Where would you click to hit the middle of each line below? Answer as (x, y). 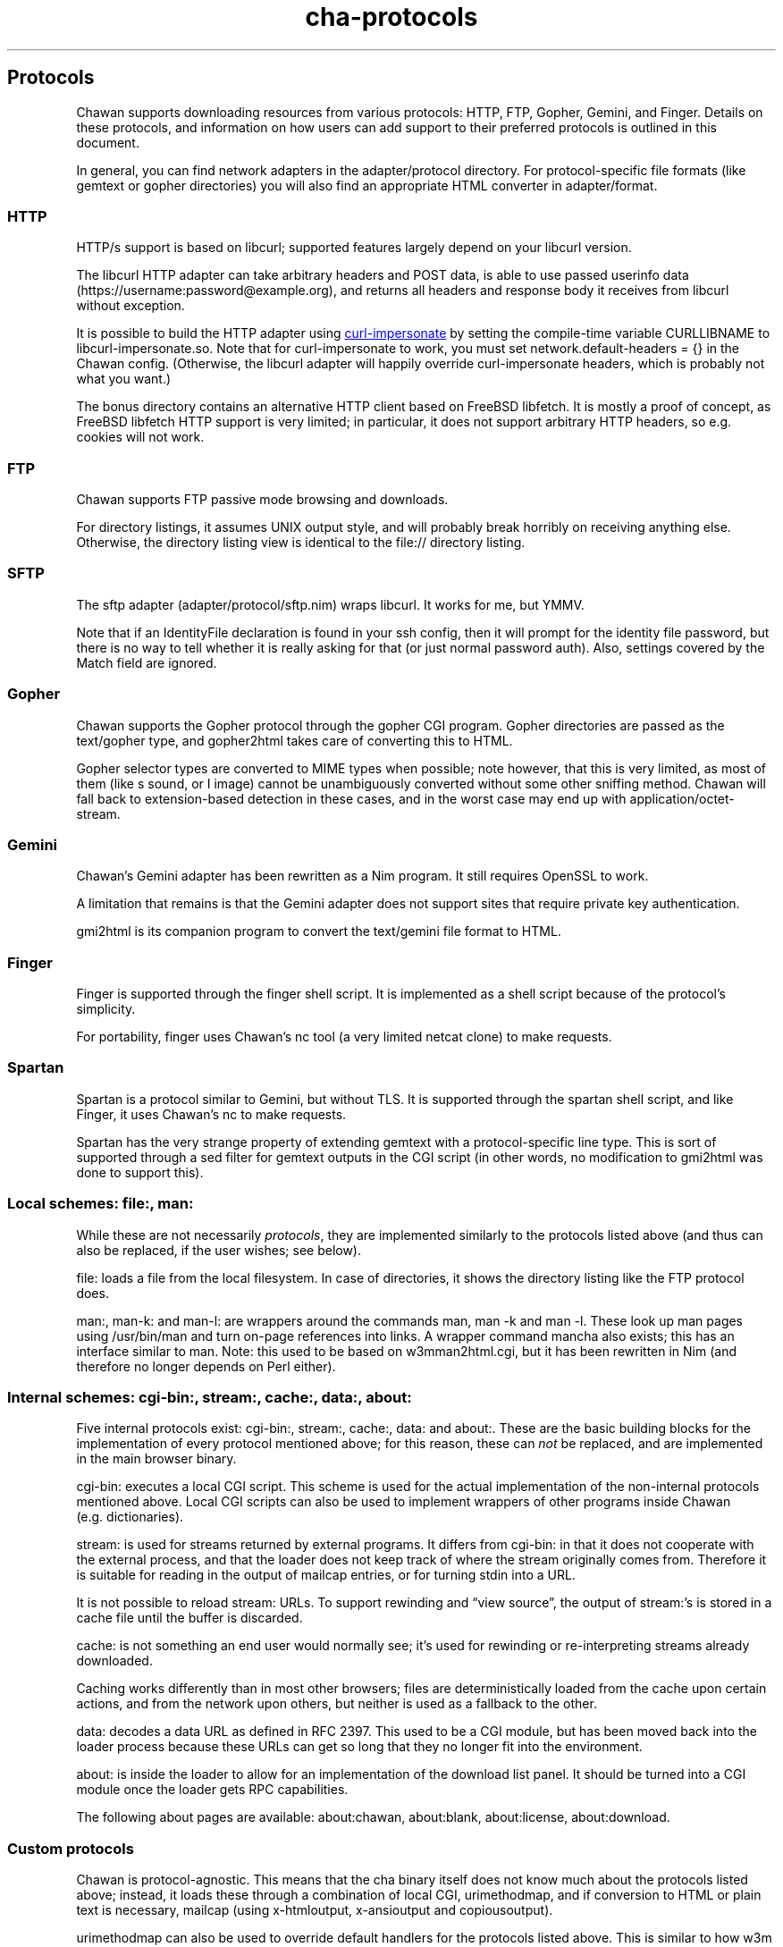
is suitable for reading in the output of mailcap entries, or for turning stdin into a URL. (326, 1575)
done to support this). (140, 1172)
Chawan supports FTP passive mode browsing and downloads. (262, 500)
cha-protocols (391, 17)
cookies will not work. (140, 437)
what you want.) (124, 379)
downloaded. (114, 1661)
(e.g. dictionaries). (130, 1517)
